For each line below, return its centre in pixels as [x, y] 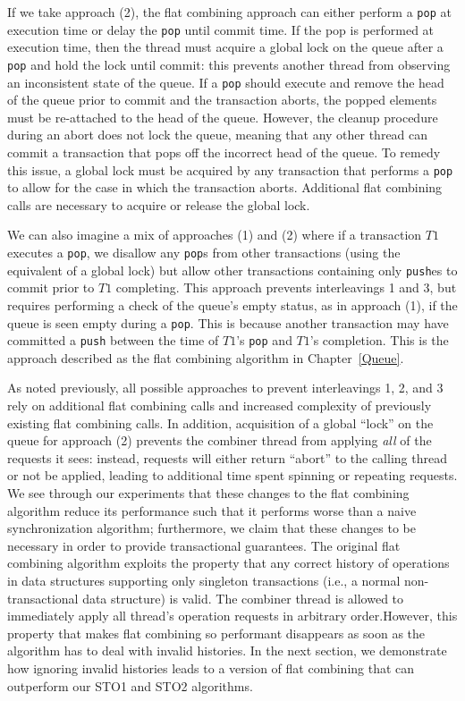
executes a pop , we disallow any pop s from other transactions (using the [204, 253]
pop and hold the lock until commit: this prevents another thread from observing [229, 64]
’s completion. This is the [379, 340]
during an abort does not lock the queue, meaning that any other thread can [218, 135]
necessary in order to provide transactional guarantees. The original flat [204, 545]
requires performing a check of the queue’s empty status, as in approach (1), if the [232, 304]
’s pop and [264, 340]
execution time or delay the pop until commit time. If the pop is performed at [221, 29]
